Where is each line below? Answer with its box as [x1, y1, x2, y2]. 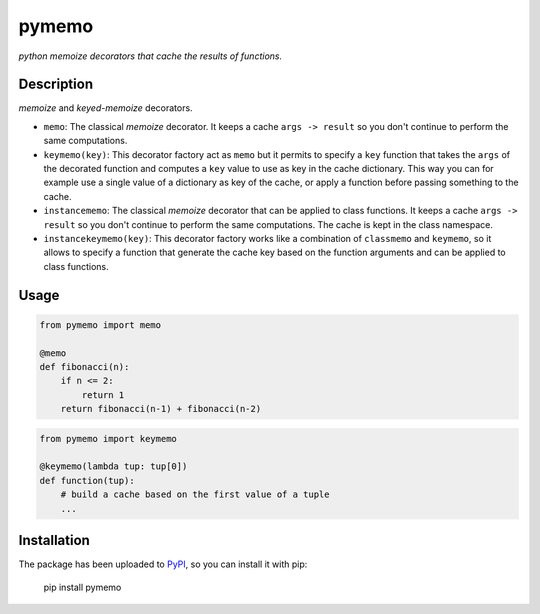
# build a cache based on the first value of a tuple [60, 489, 330, 500]
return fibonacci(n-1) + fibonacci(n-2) [60, 403, 262, 415]
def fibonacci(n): [39, 361, 130, 372]
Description [18, 76, 94, 93]
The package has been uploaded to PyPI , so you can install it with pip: [18, 558, 308, 570]
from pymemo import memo [39, 319, 162, 330]
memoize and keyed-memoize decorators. [18, 102, 194, 114]
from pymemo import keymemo [39, 433, 177, 444]
